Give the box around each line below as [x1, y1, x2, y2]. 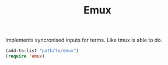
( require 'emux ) [5, 53, 45, 59]
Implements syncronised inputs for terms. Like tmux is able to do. [5, 36, 163, 44]
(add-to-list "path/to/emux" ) [5, 48, 79, 54]
